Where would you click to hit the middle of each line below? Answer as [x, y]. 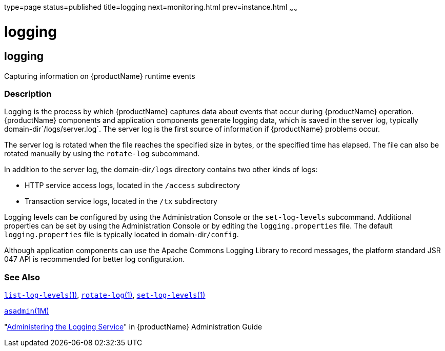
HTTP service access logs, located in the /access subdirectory [133, 185]
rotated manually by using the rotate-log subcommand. [102, 154]
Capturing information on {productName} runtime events [100, 76]
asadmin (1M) [27, 311]
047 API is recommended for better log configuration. [95, 259]
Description [28, 94]
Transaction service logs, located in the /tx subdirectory [121, 201]
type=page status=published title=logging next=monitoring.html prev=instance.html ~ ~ [151, 8]
